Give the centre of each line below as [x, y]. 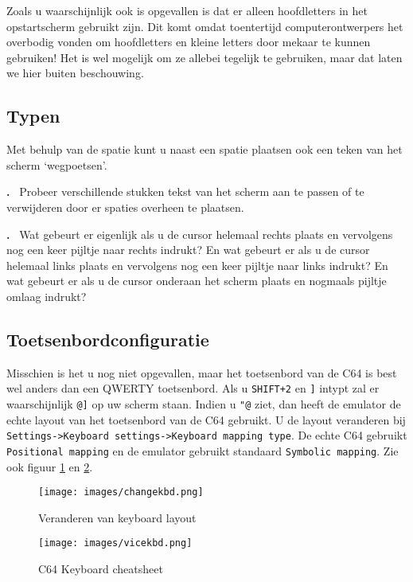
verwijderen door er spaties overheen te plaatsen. [125, 207]
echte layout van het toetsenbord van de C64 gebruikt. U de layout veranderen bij [206, 419]
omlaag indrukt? [47, 296]
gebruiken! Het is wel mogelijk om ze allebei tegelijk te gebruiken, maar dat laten [205, 57]
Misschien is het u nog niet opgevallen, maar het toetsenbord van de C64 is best [202, 372]
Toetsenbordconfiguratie [108, 339]
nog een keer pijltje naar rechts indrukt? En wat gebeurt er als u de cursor [188, 250]
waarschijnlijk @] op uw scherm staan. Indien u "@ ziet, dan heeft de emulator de [204, 403]
